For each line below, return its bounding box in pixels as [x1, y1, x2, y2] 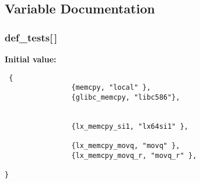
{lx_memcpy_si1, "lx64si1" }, [71, 122, 188, 131]
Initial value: [5, 53, 57, 65]
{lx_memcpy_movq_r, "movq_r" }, [71, 151, 197, 160]
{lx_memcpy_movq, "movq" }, [71, 142, 180, 150]
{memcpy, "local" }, [71, 83, 151, 92]
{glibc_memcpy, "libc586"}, [71, 93, 180, 101]
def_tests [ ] [5, 30, 58, 44]
